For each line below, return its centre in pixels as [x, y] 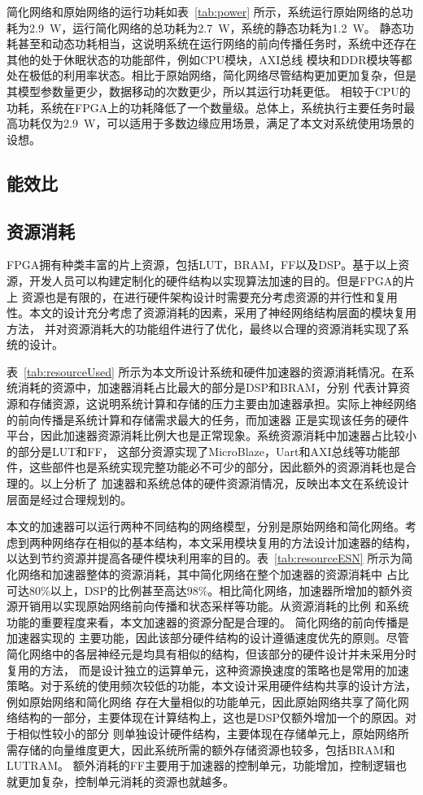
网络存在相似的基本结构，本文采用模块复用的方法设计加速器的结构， [234, 542]
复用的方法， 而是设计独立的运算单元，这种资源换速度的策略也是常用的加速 [208, 669]
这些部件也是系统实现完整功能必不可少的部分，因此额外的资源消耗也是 [217, 467]
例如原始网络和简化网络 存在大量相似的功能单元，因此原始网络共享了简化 [202, 701]
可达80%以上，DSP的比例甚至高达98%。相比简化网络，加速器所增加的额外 [204, 590]
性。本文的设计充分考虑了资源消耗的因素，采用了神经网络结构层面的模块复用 [211, 313]
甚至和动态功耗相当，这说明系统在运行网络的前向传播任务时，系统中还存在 [217, 43]
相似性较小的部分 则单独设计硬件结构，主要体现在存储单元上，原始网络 [207, 733]
